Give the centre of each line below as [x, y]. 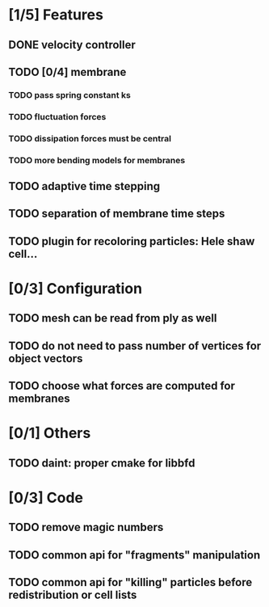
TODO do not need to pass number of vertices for [135, 346]
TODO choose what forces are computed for [122, 386]
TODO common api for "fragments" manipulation [134, 555]
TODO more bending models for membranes [97, 160]
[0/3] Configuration [76, 289]
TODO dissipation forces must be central [90, 138]
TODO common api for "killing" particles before [130, 582]
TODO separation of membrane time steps [117, 214]
